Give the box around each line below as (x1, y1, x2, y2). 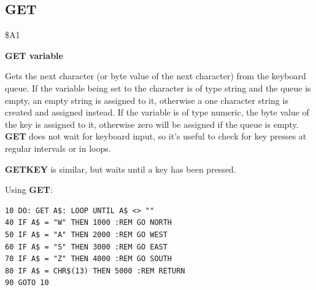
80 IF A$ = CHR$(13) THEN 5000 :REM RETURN (5, 266, 185, 275)
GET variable (5, 49, 63, 61)
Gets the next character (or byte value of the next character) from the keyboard (5, 69, 306, 82)
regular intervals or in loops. (5, 141, 111, 154)
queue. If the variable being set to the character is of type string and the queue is (5, 81, 311, 94)
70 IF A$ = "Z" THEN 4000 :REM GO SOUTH (5, 254, 172, 264)
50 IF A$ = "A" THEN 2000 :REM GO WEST (5, 230, 168, 239)
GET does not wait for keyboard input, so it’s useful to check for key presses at (5, 130, 307, 143)
